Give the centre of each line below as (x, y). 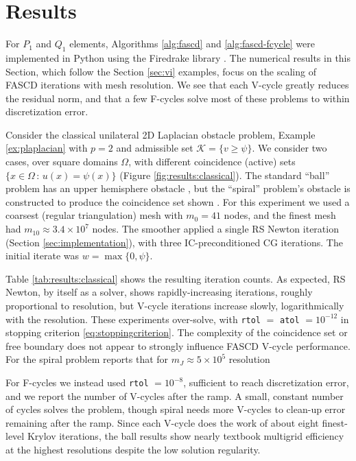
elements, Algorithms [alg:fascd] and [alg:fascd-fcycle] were (192, 44)
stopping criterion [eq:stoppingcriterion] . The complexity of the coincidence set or (177, 332)
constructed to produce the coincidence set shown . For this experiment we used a (178, 201)
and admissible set (155, 148)
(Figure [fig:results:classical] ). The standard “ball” (225, 175)
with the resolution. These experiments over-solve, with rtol (133, 319)
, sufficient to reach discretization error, (266, 382)
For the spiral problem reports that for (87, 359)
